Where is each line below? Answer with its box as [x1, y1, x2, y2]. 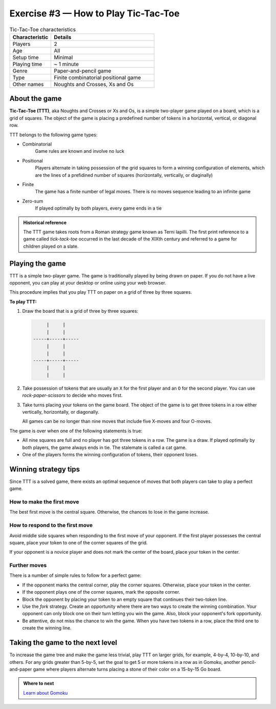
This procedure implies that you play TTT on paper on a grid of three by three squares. [9, 289, 192, 295]
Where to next [23, 680, 54, 686]
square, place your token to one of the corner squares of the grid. [9, 539, 148, 545]
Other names [12, 80, 44, 88]
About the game [9, 94, 62, 103]
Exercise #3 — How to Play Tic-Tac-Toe [9, 8, 180, 19]
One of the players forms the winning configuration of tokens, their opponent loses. [22, 451, 198, 457]
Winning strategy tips [9, 464, 80, 474]
